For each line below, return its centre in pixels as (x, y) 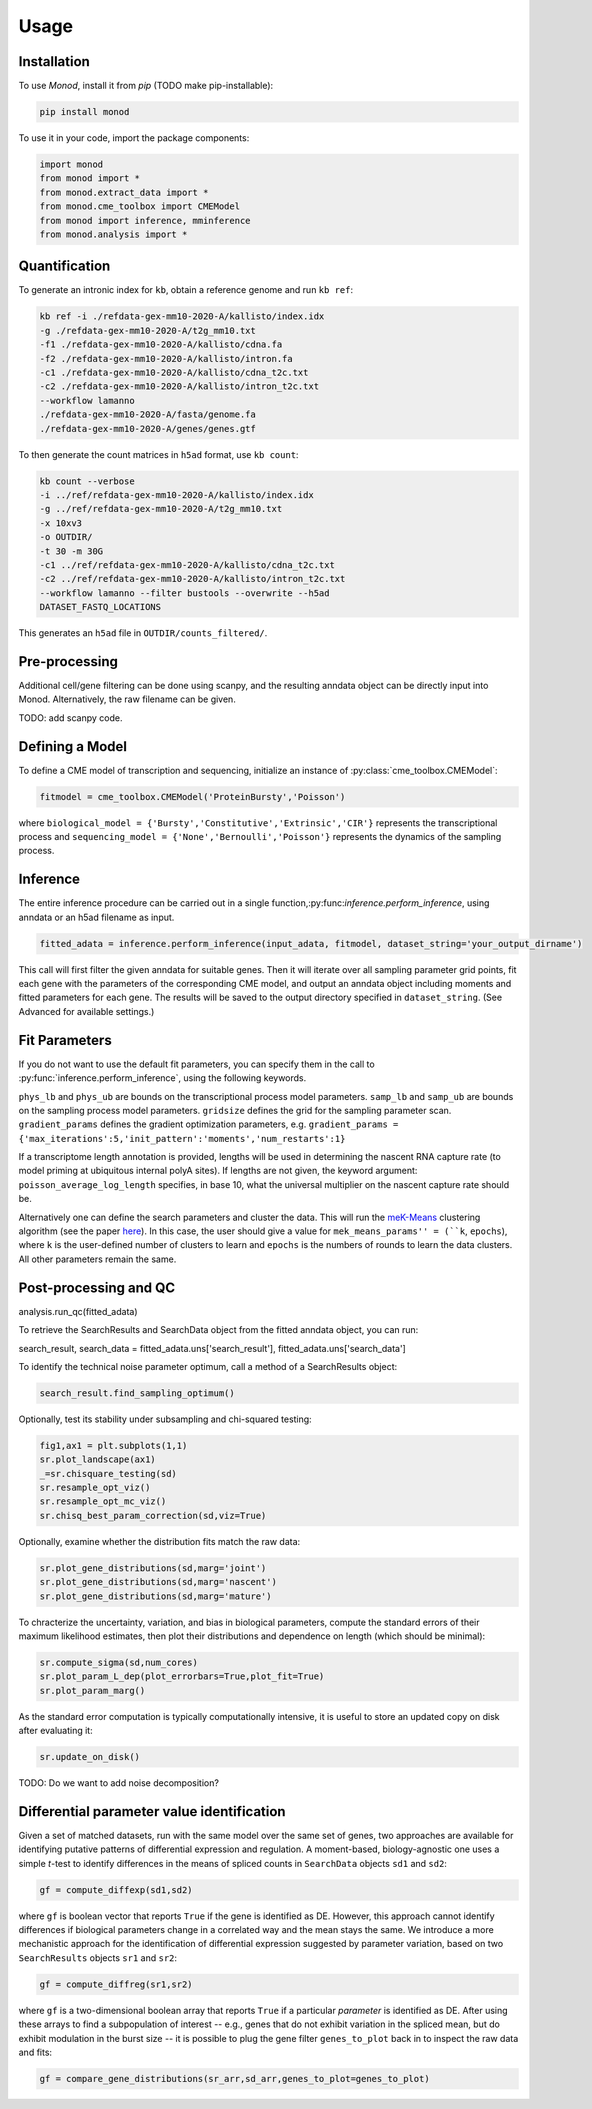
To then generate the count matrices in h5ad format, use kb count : (158, 454)
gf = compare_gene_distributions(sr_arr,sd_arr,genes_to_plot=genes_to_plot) (234, 2078)
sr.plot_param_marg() (92, 1690)
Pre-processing (68, 661)
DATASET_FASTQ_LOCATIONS (100, 607)
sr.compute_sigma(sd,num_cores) (119, 1662)
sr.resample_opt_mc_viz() (103, 1501)
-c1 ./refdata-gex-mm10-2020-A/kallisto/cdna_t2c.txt (174, 373)
